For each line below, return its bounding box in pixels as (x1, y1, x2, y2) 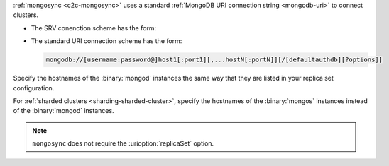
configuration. (13, 83, 55, 92)
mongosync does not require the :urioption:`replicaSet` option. (32, 139, 214, 148)
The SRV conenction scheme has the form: (31, 23, 157, 32)
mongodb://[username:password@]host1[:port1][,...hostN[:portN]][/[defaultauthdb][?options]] (45, 56, 383, 64)
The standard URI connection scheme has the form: (31, 37, 182, 45)
